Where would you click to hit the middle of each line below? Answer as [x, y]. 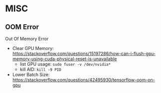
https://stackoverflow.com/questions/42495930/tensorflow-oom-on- [84, 80]
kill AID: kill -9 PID [40, 69]
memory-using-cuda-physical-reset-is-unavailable [65, 59]
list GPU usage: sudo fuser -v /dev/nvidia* [65, 64]
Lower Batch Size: [31, 74]
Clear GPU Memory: [33, 48]
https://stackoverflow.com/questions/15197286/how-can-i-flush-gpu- [84, 53]
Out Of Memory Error [27, 39]
